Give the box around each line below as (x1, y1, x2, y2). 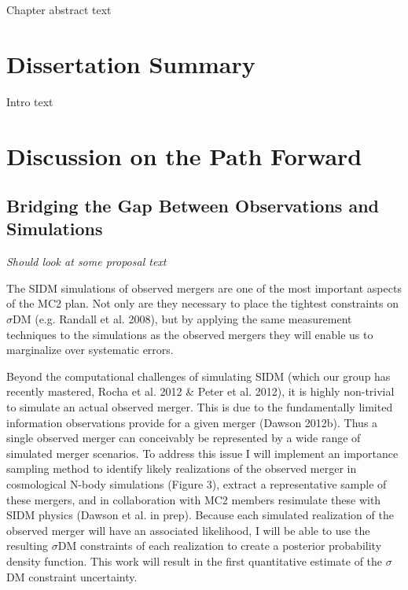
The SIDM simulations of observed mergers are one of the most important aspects (6, 279, 402, 296)
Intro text (6, 93, 53, 109)
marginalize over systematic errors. (6, 341, 174, 358)
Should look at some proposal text (6, 253, 167, 270)
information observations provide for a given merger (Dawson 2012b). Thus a (6, 414, 378, 430)
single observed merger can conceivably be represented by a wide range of (6, 430, 361, 446)
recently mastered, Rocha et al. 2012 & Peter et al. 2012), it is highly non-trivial (6, 383, 395, 400)
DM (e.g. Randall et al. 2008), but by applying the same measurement (13, 311, 352, 327)
